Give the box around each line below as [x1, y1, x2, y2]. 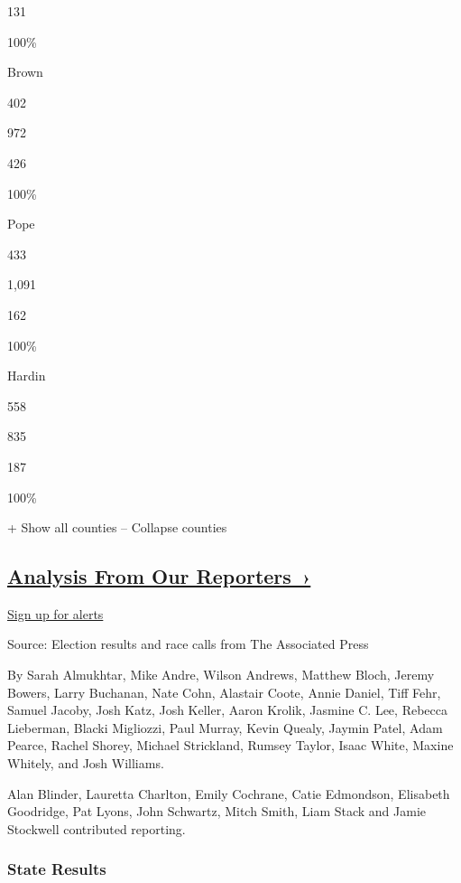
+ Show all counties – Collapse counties [7, 518, 227, 537]
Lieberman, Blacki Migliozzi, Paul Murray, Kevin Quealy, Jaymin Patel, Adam [7, 718, 443, 737]
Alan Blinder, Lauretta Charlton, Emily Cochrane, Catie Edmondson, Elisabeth [7, 784, 450, 803]
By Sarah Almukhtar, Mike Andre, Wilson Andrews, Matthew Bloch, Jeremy [7, 665, 435, 684]
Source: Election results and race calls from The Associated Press [7, 634, 369, 653]
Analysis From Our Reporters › [7, 562, 311, 590]
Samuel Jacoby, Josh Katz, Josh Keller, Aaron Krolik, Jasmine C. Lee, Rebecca [7, 700, 447, 719]
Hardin [7, 366, 46, 385]
